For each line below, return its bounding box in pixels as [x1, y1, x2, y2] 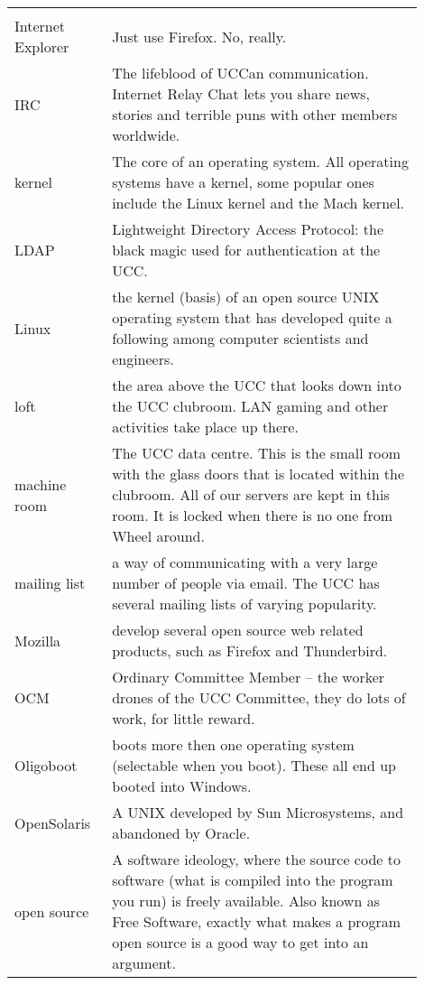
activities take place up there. [112, 416, 299, 437]
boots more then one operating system [112, 734, 355, 755]
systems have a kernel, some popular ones [112, 172, 374, 192]
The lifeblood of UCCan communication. [112, 62, 369, 83]
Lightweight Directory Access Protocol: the [112, 218, 384, 239]
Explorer [14, 36, 69, 57]
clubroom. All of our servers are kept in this [112, 484, 390, 505]
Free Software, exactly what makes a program [112, 911, 401, 932]
